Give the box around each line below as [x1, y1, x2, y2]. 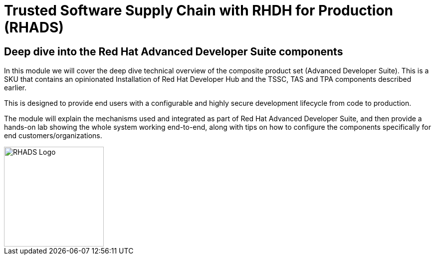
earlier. [4, 83, 27, 92]
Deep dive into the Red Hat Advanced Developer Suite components [4, 45, 343, 58]
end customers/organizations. [4, 131, 102, 140]
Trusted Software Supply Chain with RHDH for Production [4, 2, 394, 19]
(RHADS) [4, 19, 64, 36]
